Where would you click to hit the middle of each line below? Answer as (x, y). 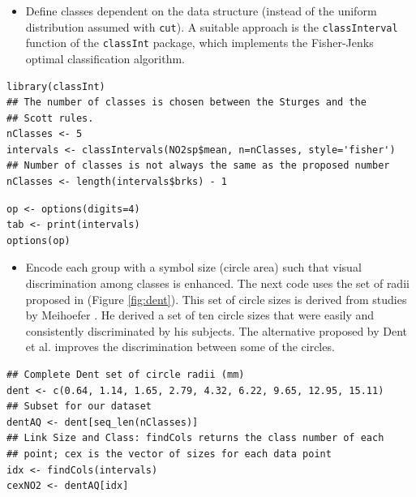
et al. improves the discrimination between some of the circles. (180, 347)
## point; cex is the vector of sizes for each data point (169, 454)
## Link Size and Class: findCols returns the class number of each (195, 438)
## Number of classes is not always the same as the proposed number (198, 166)
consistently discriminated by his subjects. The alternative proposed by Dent (217, 330)
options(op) (39, 240)
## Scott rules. (50, 118)
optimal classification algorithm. (105, 58)
